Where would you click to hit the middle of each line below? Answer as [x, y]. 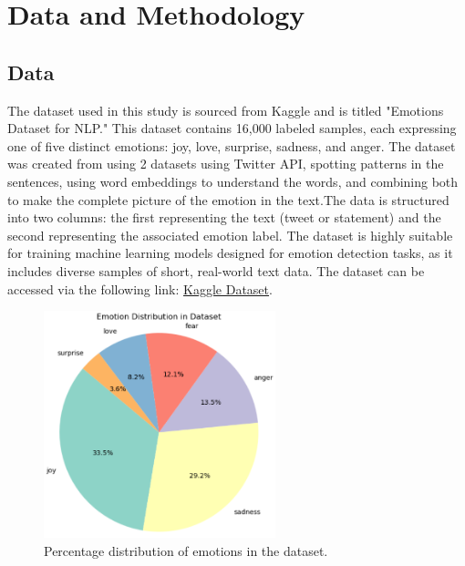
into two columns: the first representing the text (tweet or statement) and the [224, 217]
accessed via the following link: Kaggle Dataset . [140, 288]
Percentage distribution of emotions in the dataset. [186, 550]
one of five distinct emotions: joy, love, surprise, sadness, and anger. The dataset [232, 145]
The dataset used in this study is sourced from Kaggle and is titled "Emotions [226, 110]
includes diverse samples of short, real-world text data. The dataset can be [216, 270]
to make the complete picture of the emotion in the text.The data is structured [228, 199]
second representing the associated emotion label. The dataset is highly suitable [230, 235]
